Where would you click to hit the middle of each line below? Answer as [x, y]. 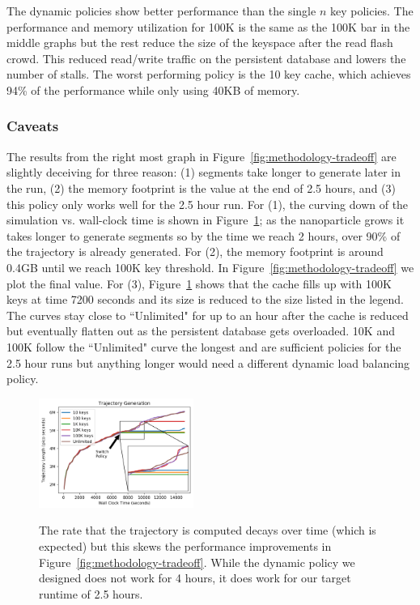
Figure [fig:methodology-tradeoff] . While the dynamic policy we [197, 562]
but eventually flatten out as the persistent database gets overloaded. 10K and [201, 331]
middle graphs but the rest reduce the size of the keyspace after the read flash [200, 43]
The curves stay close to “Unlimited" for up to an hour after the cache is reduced [208, 315]
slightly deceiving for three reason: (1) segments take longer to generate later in [204, 172]
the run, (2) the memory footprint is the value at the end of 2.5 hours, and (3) [201, 187]
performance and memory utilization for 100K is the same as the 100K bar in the [208, 26]
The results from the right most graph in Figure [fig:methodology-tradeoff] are [202, 156]
